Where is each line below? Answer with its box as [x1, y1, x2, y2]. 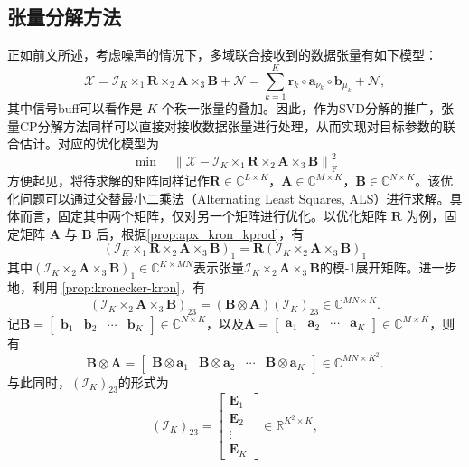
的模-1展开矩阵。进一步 [319, 258, 457, 277]
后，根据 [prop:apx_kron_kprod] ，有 [96, 224, 305, 243]
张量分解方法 [7, 3, 121, 31]
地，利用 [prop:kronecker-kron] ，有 [7, 277, 206, 296]
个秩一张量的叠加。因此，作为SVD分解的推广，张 [161, 98, 454, 117]
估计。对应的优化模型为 [19, 134, 159, 153]
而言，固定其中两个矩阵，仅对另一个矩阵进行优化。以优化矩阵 [19, 206, 387, 225]
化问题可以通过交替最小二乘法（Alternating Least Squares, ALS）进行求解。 [7, 188, 450, 207]
